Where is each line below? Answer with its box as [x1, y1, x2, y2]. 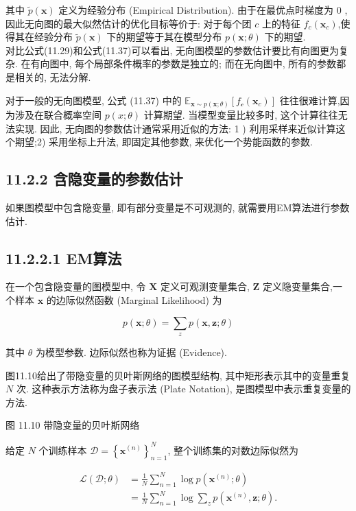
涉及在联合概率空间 [14, 108, 102, 122]
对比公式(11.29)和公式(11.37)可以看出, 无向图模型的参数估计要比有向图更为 [5, 43, 340, 57]
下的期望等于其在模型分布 [106, 29, 222, 44]
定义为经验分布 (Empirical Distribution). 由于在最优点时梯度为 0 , [58, 3, 348, 16]
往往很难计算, [279, 93, 340, 107]
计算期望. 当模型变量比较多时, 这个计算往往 [143, 108, 338, 122]
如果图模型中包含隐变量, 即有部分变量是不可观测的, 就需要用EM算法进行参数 [5, 200, 350, 215]
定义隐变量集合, [263, 279, 333, 294]
